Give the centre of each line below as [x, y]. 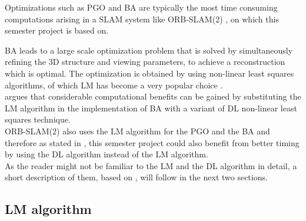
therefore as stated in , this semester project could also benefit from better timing [152, 142]
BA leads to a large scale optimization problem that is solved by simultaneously [149, 50]
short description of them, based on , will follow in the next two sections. [136, 177]
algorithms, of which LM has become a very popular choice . [114, 85]
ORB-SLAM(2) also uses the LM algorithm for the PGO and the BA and [137, 131]
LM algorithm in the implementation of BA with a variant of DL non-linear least [151, 108]
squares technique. [38, 119]
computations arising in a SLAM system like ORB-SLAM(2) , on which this [142, 19]
